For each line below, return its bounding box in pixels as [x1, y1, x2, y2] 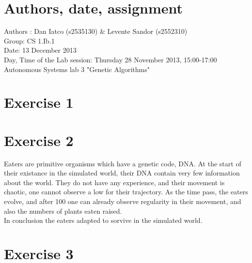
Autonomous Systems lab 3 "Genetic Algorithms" [4, 64, 150, 74]
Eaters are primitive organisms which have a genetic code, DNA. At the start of [4, 158, 241, 168]
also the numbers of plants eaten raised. [4, 205, 122, 216]
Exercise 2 [4, 130, 74, 150]
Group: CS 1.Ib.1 [4, 35, 55, 45]
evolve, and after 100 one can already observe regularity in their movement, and [4, 196, 241, 206]
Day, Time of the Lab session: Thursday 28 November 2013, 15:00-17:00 [4, 54, 217, 64]
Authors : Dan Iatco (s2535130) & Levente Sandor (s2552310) [4, 26, 188, 36]
